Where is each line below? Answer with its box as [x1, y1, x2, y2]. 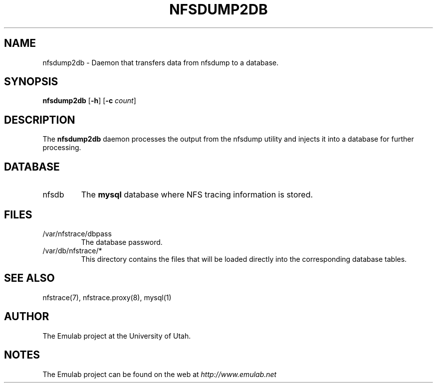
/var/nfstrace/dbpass [42, 229, 112, 238]
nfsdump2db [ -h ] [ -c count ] [42, 96, 136, 105]
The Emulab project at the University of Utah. [42, 331, 191, 340]
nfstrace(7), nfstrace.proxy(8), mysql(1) [42, 293, 172, 302]
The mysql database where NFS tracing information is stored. [81, 190, 313, 200]
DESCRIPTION [4, 113, 75, 126]
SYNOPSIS [4, 75, 58, 88]
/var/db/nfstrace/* [42, 246, 102, 255]
